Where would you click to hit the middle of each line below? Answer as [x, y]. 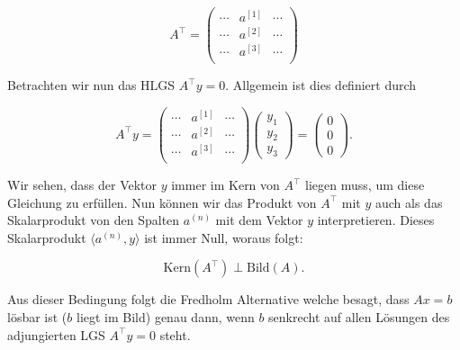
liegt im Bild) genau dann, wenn [165, 317]
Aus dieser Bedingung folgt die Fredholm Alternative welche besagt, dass [208, 299]
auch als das [409, 202]
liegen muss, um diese [365, 185]
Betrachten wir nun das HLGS [91, 85]
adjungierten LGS [56, 334]
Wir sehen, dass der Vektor [82, 185]
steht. [175, 334]
